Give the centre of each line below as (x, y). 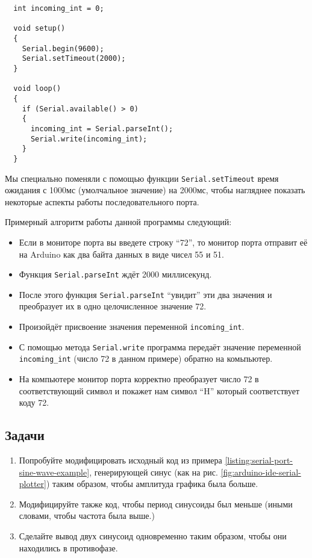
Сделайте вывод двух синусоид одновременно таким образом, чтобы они (153, 535)
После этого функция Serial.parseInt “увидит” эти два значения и (145, 294)
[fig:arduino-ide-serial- (261, 472)
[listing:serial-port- (259, 460)
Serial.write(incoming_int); (89, 139)
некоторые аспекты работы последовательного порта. (102, 201)
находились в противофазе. (68, 547)
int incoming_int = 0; (59, 8)
